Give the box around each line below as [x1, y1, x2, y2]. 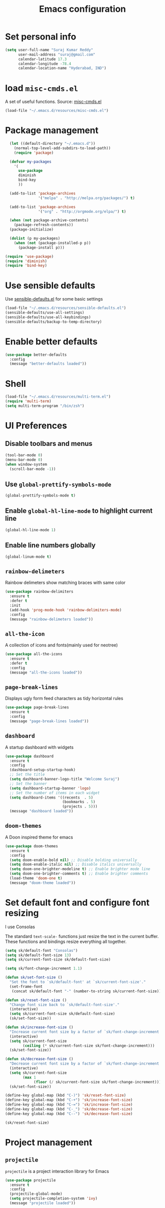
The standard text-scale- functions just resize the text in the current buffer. [5, 933, 159, 939]
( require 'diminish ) [5, 259, 48, 264]
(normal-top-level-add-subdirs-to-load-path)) [14, 145, 111, 151]
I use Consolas [5, 924, 35, 930]
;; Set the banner [9, 781, 48, 786]
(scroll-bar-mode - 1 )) [9, 467, 56, 471]
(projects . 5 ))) [62, 804, 98, 809]
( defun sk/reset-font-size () [5, 998, 67, 1003]
